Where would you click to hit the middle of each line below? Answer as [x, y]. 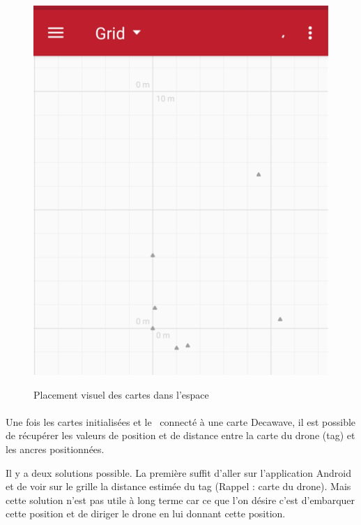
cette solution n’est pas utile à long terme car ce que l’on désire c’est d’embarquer [180, 500]
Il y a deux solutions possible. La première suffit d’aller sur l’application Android [178, 472]
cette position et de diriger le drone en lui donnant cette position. [146, 513]
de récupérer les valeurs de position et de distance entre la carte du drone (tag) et [180, 435]
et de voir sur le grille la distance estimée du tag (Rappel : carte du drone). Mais [178, 486]
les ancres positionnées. [55, 449]
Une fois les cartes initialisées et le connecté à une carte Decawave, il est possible [181, 421]
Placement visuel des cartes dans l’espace [121, 394]
